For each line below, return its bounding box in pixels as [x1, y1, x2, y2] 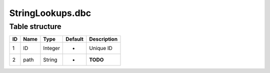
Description [89, 35, 117, 42]
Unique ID [89, 45, 112, 52]
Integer [43, 45, 60, 52]
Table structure [9, 22, 62, 31]
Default [65, 35, 83, 42]
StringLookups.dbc [9, 7, 91, 18]
